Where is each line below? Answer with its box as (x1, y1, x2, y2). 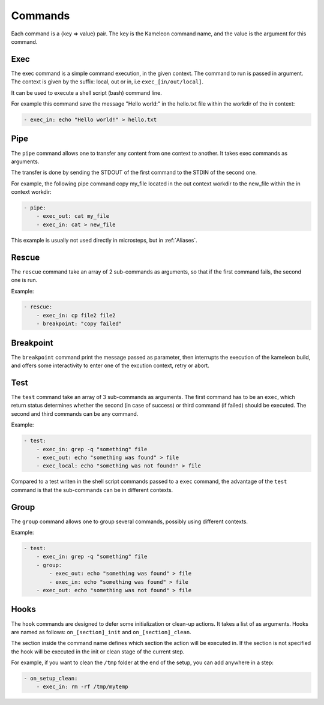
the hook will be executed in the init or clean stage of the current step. (11, 648, 185, 655)
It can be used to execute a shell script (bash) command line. (11, 89, 162, 96)
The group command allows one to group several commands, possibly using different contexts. (11, 518, 248, 525)
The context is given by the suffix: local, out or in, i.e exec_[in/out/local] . (11, 78, 204, 85)
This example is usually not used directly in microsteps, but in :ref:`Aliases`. (11, 236, 197, 244)
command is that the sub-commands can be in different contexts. (11, 486, 173, 493)
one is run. (11, 277, 38, 284)
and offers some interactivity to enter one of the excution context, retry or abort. (11, 362, 209, 369)
